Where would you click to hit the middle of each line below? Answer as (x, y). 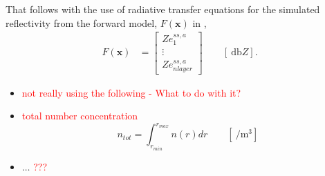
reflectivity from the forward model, (82, 22)
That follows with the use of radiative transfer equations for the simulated (163, 9)
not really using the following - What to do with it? (131, 92)
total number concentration (80, 116)
